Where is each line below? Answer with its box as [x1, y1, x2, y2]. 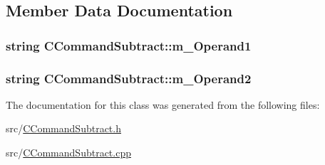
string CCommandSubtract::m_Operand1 [6, 36, 252, 54]
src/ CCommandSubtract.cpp [6, 145, 131, 160]
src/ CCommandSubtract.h [6, 121, 121, 136]
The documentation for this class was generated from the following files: [6, 97, 320, 112]
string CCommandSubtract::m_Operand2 [6, 69, 252, 87]
